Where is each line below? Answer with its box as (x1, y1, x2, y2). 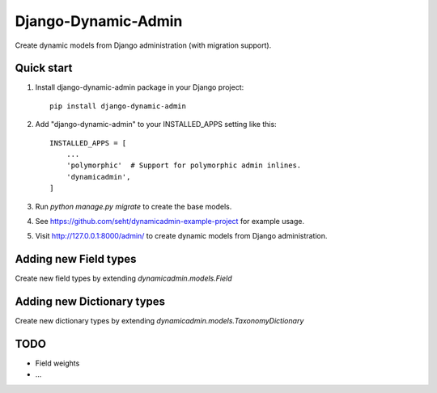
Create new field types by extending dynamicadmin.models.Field (15, 273, 232, 283)
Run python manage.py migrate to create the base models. (35, 201, 232, 211)
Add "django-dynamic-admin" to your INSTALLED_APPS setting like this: (35, 120, 277, 129)
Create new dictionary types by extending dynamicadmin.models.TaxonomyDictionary (15, 316, 304, 326)
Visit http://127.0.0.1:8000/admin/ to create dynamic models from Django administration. (35, 231, 328, 241)
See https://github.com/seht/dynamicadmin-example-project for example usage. (35, 216, 305, 226)
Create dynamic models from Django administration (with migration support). (15, 40, 272, 50)
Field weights (35, 358, 80, 368)
